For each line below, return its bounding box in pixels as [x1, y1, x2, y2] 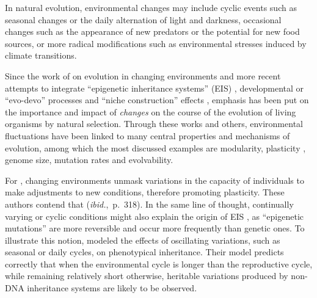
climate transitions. [5, 49, 77, 62]
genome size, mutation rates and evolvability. [5, 153, 173, 166]
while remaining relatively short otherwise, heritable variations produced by [5, 269, 288, 282]
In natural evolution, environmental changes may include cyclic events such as [5, 1, 297, 13]
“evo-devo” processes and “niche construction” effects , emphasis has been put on [5, 93, 309, 106]
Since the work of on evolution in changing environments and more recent [5, 69, 281, 82]
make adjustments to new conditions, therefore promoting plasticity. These [5, 186, 285, 198]
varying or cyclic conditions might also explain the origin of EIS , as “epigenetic [5, 209, 304, 222]
